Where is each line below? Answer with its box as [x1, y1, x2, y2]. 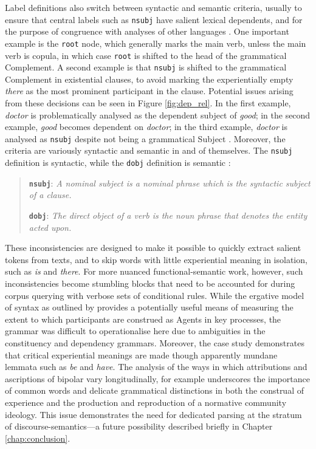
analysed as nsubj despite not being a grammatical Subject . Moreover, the [5, 132, 286, 145]
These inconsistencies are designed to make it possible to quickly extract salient [5, 241, 301, 254]
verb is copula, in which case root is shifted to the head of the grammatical [5, 49, 287, 61]
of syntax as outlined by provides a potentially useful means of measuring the [5, 301, 294, 314]
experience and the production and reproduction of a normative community [5, 396, 287, 408]
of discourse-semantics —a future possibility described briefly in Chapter [5, 420, 273, 433]
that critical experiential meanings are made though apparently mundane [5, 348, 278, 361]
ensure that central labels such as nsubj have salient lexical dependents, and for [5, 13, 303, 26]
